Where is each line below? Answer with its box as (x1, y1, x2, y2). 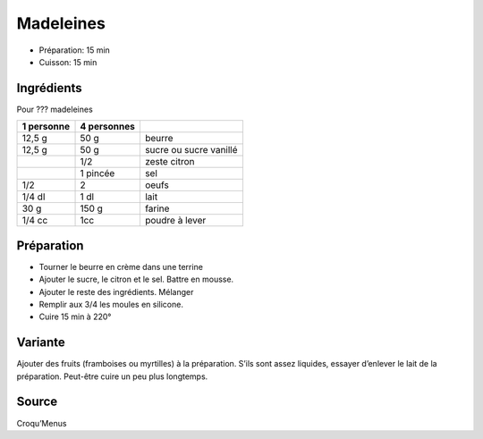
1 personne (21, 121, 71, 133)
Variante (16, 335, 66, 350)
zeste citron (144, 156, 195, 168)
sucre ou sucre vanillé (144, 144, 238, 156)
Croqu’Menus (16, 418, 67, 428)
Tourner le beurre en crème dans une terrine (38, 261, 203, 272)
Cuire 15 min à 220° (38, 311, 112, 322)
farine (144, 202, 170, 215)
